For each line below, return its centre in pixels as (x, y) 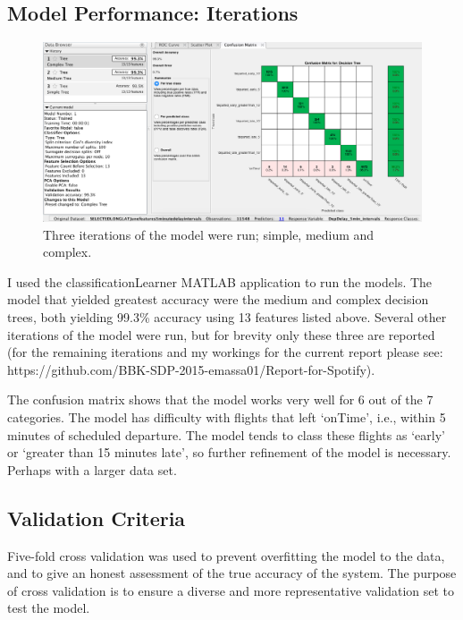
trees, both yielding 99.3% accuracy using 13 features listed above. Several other (227, 316)
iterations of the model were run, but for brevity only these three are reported (221, 334)
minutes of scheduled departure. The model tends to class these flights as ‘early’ (226, 434)
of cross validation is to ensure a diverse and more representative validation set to (231, 590)
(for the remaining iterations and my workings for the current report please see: (225, 352)
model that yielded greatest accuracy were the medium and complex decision (218, 299)
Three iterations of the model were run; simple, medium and (209, 234)
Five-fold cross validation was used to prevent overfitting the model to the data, (226, 555)
